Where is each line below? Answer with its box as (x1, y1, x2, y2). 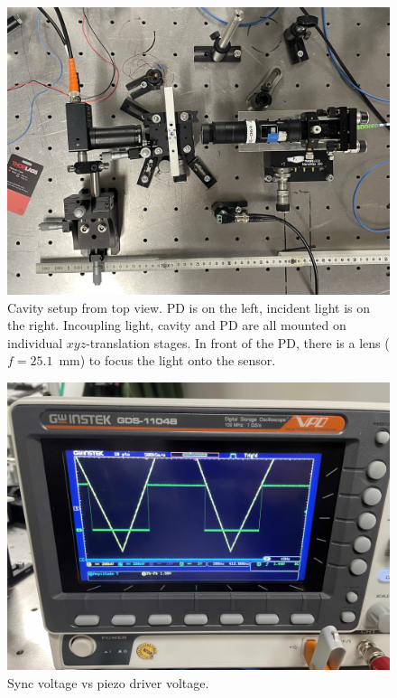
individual (7, 333, 63, 352)
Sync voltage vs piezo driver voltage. (7, 673, 209, 692)
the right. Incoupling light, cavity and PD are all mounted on (7, 316, 346, 335)
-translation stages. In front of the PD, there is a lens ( (86, 333, 390, 352)
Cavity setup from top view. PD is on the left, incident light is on (7, 297, 370, 316)
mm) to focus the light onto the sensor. (59, 351, 276, 370)
